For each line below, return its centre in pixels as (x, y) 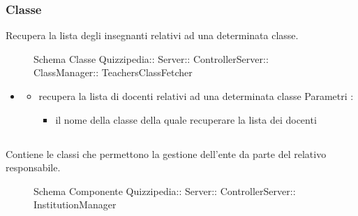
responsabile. (33, 167)
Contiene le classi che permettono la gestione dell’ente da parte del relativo (166, 153)
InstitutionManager (75, 204)
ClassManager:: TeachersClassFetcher (113, 72)
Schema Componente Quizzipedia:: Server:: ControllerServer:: (165, 190)
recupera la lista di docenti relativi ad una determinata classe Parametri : (196, 96)
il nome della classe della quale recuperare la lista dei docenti (186, 119)
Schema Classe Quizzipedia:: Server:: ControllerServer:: (151, 58)
